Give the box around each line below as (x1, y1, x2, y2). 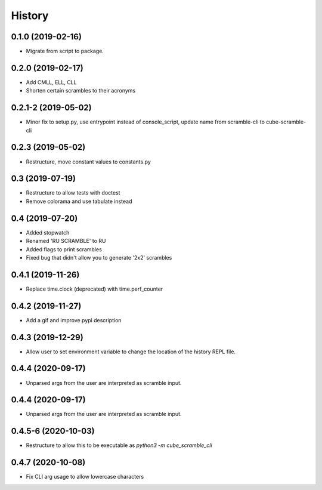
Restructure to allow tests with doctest (26, 189, 120, 196)
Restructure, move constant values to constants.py (26, 158, 151, 165)
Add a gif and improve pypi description (26, 316, 122, 323)
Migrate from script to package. (26, 48, 104, 55)
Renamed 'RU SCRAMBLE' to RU (26, 238, 106, 245)
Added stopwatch (26, 229, 70, 236)
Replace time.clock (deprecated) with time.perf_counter (26, 285, 163, 292)
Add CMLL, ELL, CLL (26, 78, 77, 86)
